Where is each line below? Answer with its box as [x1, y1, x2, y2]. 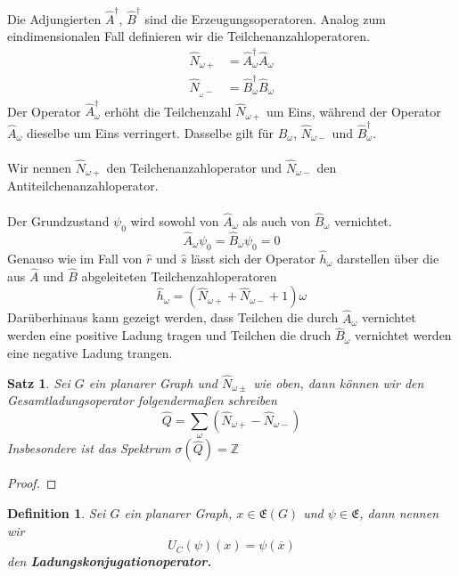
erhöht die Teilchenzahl [104, 101, 232, 120]
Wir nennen [7, 158, 72, 177]
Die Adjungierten [7, 9, 102, 28]
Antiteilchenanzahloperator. [7, 176, 159, 195]
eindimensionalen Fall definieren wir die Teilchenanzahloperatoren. [7, 27, 370, 45]
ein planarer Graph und [88, 373, 217, 392]
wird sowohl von [130, 211, 219, 230]
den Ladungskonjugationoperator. [7, 552, 212, 571]
